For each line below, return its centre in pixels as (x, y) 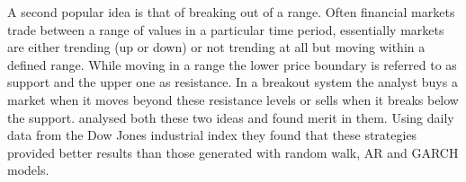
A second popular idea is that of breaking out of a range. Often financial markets (231, 12)
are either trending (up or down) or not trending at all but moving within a (216, 47)
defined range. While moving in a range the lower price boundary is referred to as (232, 64)
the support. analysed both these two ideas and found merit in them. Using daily (231, 117)
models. (28, 170)
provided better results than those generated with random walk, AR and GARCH (233, 152)
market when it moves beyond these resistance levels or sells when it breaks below (233, 99)
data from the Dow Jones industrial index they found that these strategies (212, 135)
